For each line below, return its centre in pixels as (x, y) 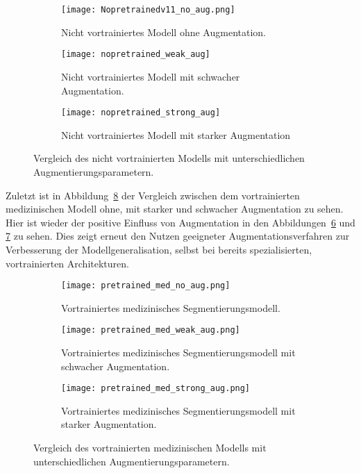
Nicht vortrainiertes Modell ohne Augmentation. (163, 32)
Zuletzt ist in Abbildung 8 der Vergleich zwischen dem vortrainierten (153, 195)
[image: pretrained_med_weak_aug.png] (151, 330)
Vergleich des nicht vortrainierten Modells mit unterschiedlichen (169, 158)
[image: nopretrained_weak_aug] (136, 55)
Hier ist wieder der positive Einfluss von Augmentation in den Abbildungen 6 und (180, 222)
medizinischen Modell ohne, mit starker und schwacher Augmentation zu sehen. (175, 209)
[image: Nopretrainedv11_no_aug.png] (148, 10)
